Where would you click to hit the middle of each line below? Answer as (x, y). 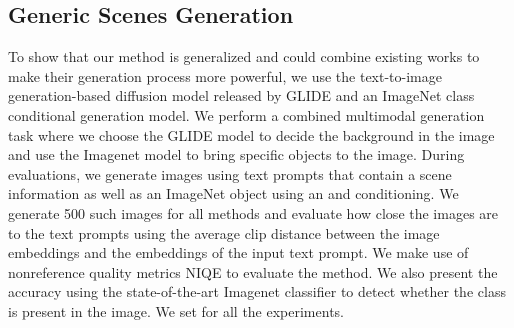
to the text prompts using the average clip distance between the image (224, 232)
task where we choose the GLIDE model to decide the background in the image (251, 134)
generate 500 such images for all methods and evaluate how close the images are (253, 212)
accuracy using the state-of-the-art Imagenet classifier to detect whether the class (257, 291)
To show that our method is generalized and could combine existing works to (244, 56)
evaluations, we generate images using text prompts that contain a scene (230, 173)
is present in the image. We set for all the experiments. (176, 310)
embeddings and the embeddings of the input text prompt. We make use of (238, 252)
